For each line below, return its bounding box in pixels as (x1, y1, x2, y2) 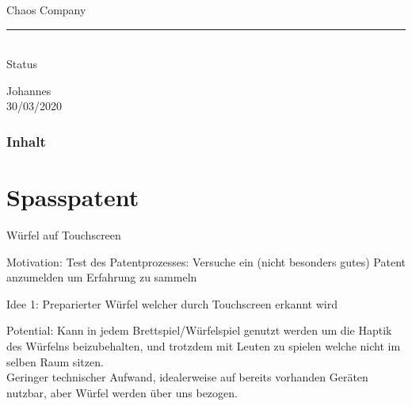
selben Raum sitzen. (6, 353, 104, 370)
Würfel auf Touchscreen (6, 226, 121, 243)
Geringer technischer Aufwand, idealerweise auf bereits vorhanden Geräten (6, 369, 368, 385)
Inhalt (6, 131, 46, 151)
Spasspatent (6, 181, 139, 213)
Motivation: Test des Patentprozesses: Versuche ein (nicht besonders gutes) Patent (6, 253, 406, 270)
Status (6, 56, 37, 72)
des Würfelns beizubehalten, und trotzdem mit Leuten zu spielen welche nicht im (6, 337, 401, 354)
